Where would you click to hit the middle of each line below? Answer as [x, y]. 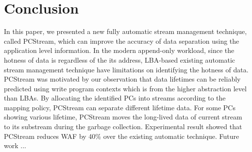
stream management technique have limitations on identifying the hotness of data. [126, 69]
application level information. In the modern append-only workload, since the [119, 50]
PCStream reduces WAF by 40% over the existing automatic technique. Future [122, 136]
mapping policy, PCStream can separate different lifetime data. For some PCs [120, 107]
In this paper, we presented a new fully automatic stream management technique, [126, 31]
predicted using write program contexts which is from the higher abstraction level [125, 88]
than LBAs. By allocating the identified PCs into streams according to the [115, 98]
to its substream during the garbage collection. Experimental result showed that [123, 127]
